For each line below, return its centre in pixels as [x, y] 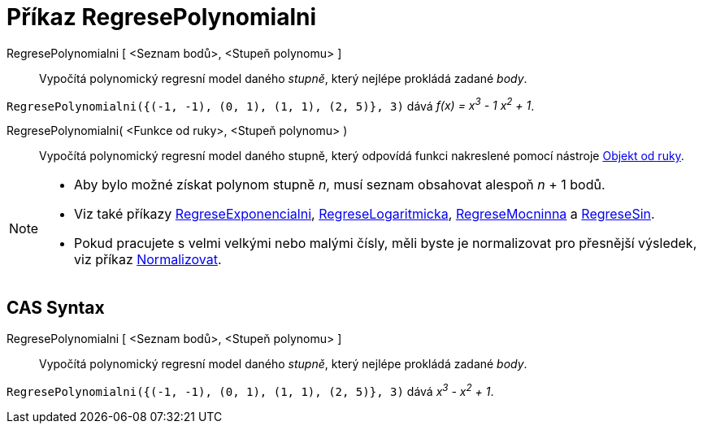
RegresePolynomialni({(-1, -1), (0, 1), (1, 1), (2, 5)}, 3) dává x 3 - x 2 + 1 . [250, 390]
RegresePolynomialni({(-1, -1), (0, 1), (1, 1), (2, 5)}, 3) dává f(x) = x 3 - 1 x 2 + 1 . [271, 104]
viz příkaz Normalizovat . [148, 260]
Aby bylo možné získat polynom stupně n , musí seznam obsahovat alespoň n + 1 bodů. [340, 185]
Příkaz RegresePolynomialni [162, 17]
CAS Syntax [56, 307]
